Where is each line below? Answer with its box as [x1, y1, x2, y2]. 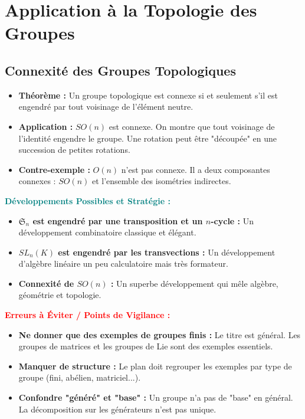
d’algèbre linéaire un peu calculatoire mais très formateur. [18, 257, 228, 270]
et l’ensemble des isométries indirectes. [91, 175, 231, 187]
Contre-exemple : [18, 163, 90, 175]
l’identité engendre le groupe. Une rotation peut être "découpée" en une [18, 132, 277, 144]
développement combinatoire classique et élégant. [18, 226, 196, 238]
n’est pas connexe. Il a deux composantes [121, 163, 270, 175]
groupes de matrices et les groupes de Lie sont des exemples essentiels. [18, 340, 273, 352]
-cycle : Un [211, 214, 254, 227]
